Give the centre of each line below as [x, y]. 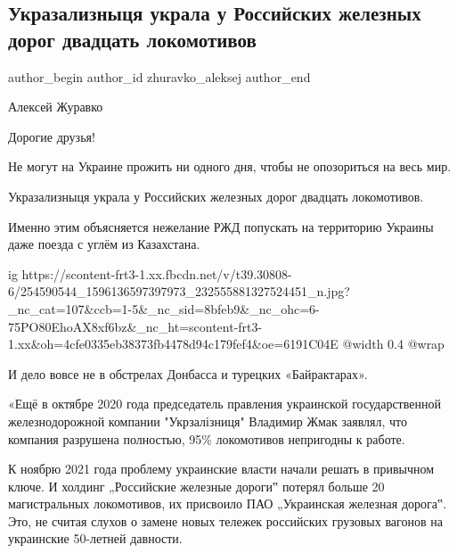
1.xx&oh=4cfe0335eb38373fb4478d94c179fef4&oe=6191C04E [173, 344]
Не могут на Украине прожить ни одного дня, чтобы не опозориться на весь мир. [230, 166]
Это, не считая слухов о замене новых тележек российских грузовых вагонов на [225, 520]
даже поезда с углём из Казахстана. [104, 244]
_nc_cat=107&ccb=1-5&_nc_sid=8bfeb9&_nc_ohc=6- [164, 308]
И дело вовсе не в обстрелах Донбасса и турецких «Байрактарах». [188, 373]
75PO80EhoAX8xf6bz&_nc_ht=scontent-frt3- [135, 326]
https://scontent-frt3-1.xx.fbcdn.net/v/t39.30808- [157, 273]
